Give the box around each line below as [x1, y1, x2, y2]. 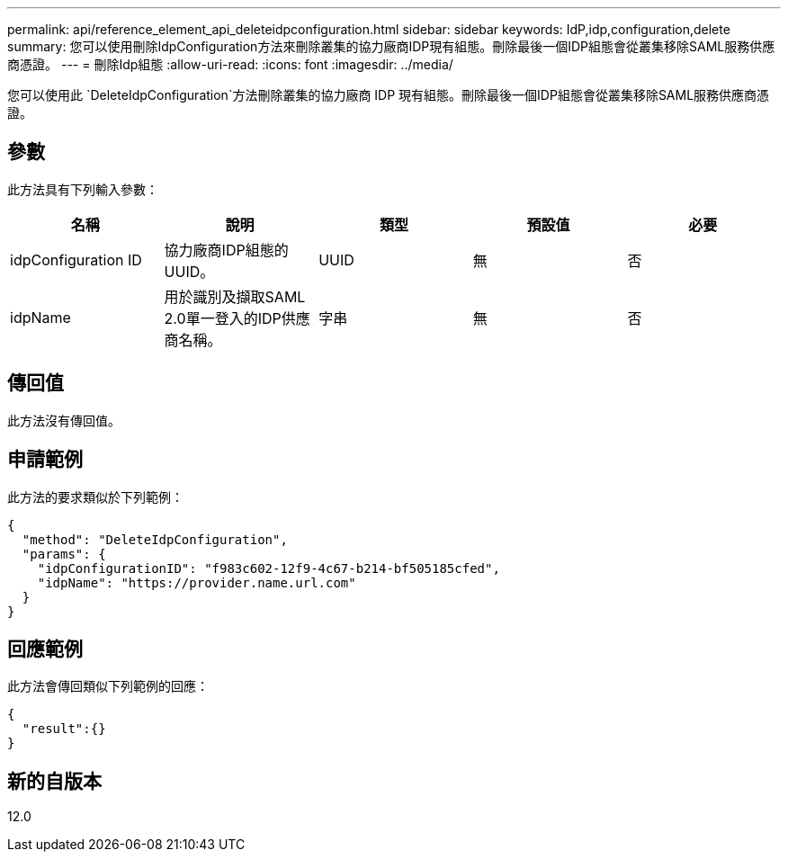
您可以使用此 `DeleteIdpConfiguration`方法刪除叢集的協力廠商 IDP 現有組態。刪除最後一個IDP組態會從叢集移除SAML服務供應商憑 [7, 87, 770, 103]
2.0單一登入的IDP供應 [164, 309, 310, 327]
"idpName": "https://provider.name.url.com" [37, 575, 356, 590]
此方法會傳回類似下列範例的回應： [7, 678, 209, 694]
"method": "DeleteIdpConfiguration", [22, 532, 288, 547]
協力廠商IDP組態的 [164, 240, 289, 259]
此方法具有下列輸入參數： [7, 181, 158, 197]
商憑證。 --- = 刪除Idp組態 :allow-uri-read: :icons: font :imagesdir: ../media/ [7, 57, 453, 72]
